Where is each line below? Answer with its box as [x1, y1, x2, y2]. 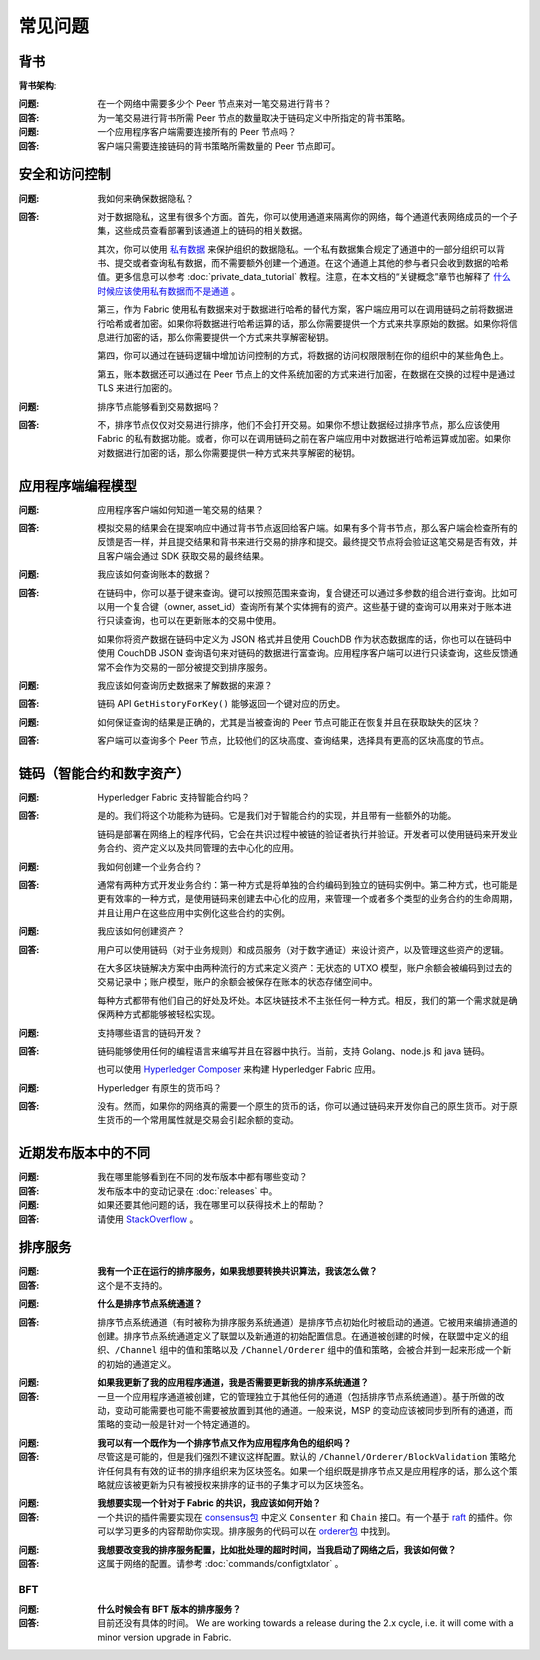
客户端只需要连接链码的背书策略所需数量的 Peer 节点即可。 [97, 140, 341, 152]
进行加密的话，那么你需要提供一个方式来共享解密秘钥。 [105, 331, 334, 344]
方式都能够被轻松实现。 [123, 1008, 220, 1020]
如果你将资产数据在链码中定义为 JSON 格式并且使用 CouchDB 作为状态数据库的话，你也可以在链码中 [97, 633, 512, 645]
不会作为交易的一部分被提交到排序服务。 [105, 661, 273, 673]
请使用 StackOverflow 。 [97, 1213, 199, 1225]
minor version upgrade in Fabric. [97, 1631, 232, 1643]
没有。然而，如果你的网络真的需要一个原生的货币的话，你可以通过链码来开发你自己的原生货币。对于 [97, 1100, 509, 1112]
